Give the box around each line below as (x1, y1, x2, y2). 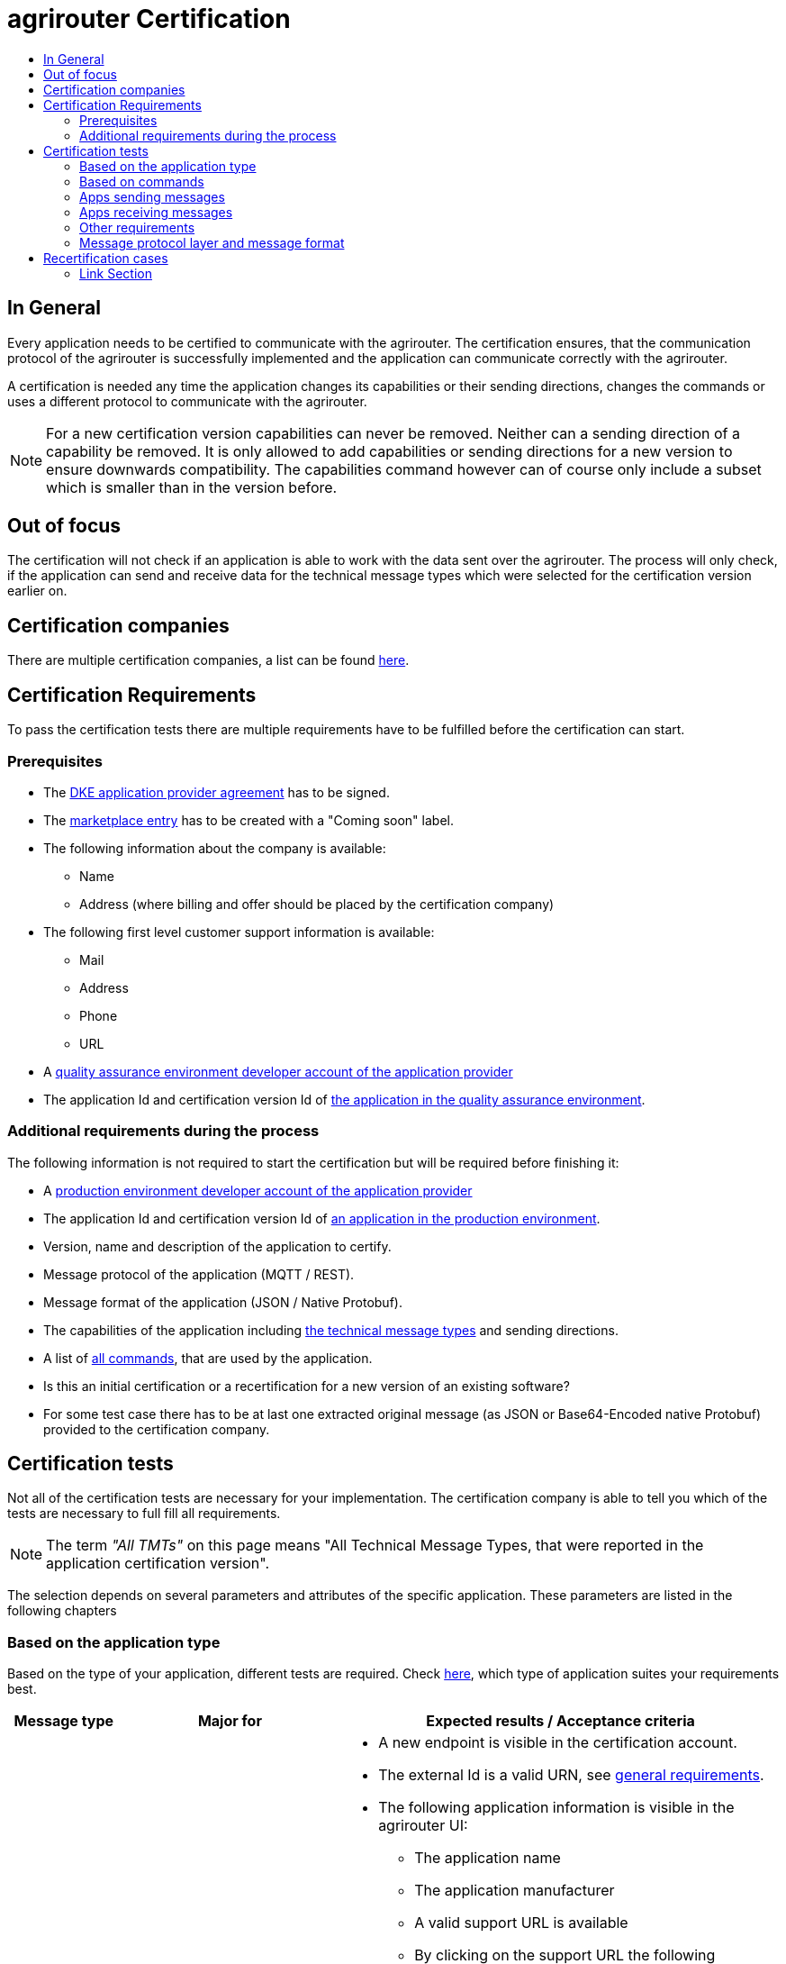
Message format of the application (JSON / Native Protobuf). (43, 1294, 402, 1310)
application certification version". (46, 1554, 270, 1573)
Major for (197, 1712, 262, 1731)
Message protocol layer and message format (79, 234, 345, 250)
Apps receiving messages (79, 204, 233, 220)
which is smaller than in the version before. (46, 477, 338, 496)
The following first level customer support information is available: (43, 923, 435, 940)
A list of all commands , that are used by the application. (43, 1350, 373, 1366)
